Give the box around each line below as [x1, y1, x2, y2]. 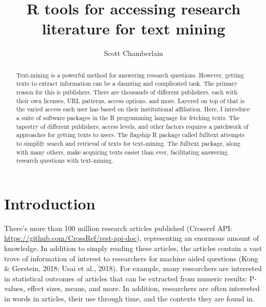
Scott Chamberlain [104, 48, 163, 59]
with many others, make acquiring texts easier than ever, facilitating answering [16, 147, 228, 156]
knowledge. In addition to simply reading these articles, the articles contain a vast [4, 243, 262, 254]
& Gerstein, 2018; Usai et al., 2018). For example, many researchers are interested [4, 263, 262, 274]
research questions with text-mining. [16, 156, 113, 165]
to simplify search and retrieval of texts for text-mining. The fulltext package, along [16, 139, 241, 147]
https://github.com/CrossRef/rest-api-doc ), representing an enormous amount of [4, 233, 259, 243]
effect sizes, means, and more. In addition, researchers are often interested [27, 283, 260, 294]
